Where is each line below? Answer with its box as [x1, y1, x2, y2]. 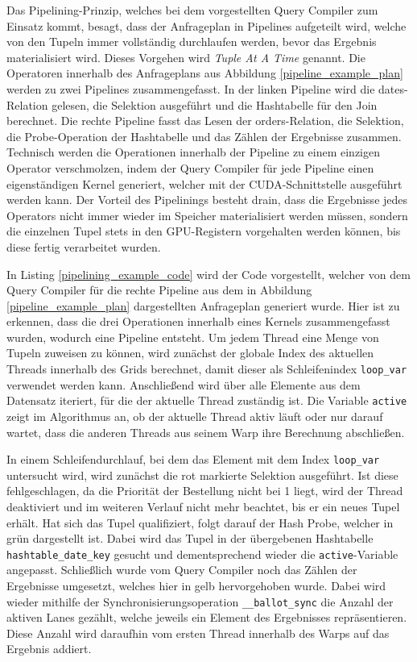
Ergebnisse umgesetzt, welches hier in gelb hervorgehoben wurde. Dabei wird [6, 577, 386, 594]
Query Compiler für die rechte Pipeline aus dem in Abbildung [6, 281, 312, 298]
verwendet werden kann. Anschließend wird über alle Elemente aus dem [6, 376, 361, 393]
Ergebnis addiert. [6, 640, 92, 657]
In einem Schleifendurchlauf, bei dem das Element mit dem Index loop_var [6, 451, 380, 468]
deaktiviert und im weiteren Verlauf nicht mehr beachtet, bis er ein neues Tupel [6, 498, 400, 514]
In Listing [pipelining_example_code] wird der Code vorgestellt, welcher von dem [6, 265, 411, 282]
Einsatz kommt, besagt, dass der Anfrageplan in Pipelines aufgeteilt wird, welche [6, 17, 407, 34]
